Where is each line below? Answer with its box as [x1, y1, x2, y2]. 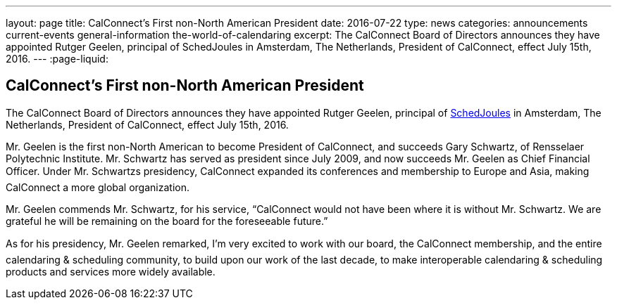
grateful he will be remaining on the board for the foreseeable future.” [6, 214, 328, 227]
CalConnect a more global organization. [6, 181, 189, 193]
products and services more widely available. [6, 265, 216, 278]
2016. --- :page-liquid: [6, 53, 108, 65]
